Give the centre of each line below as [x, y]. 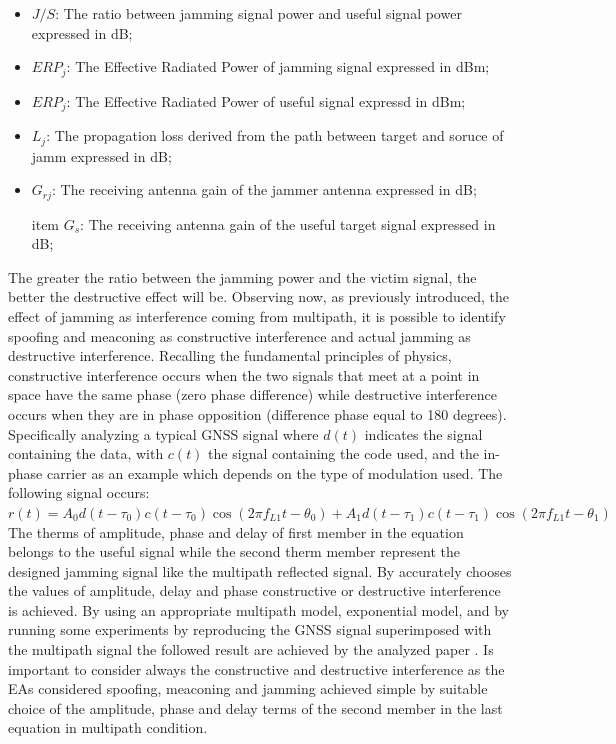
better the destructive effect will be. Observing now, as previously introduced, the [259, 296]
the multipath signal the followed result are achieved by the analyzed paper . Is [251, 649]
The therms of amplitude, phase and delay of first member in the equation [236, 531]
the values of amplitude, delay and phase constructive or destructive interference [254, 590]
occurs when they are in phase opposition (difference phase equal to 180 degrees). [257, 413]
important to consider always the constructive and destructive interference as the [256, 668]
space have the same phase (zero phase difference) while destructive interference [252, 394]
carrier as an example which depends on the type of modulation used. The [274, 472]
